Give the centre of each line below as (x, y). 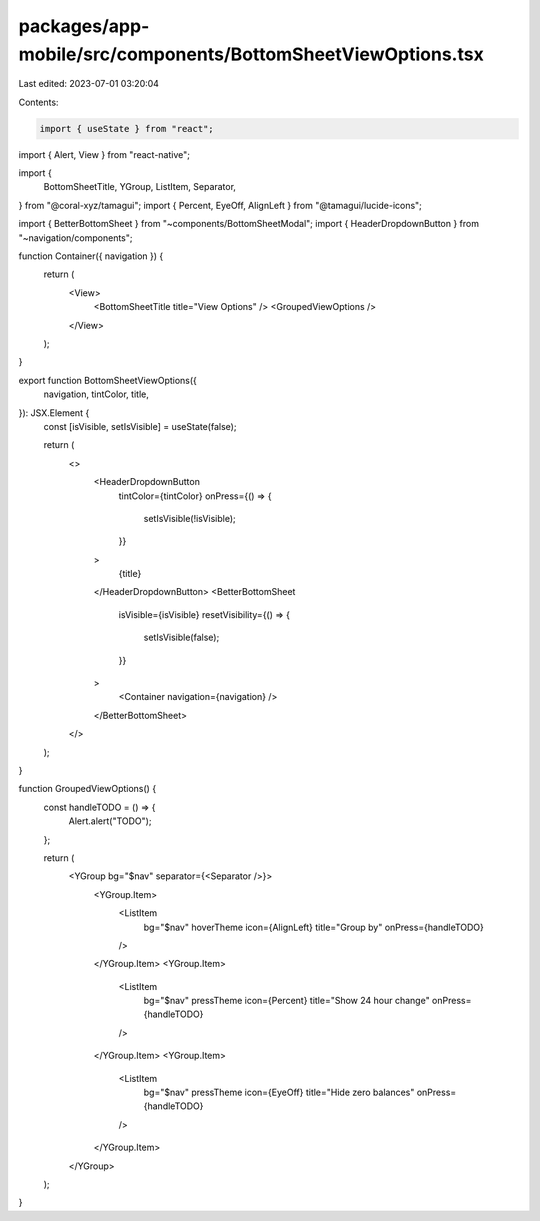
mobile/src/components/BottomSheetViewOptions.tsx (251, 54)
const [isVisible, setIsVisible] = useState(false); (140, 426)
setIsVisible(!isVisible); (190, 518)
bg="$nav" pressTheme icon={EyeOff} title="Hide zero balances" (279, 1092)
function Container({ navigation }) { (91, 256)
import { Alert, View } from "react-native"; (104, 154)
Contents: (38, 102)
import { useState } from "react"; (126, 128)
